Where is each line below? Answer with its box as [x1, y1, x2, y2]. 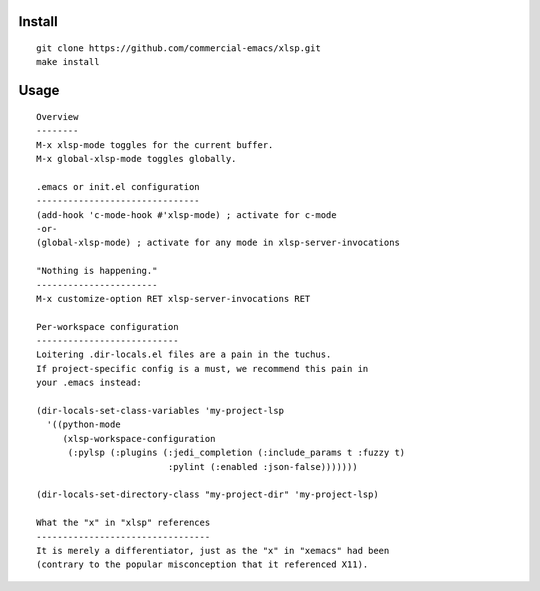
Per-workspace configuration [36, 321, 179, 332]
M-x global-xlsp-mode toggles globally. [36, 153, 237, 164]
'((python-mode [46, 419, 121, 430]
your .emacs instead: [36, 377, 142, 389]
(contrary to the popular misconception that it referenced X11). [36, 559, 369, 570]
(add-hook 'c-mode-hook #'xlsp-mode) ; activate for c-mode [36, 209, 337, 220]
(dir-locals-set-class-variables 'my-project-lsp [36, 405, 285, 417]
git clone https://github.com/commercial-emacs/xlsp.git [36, 43, 322, 54]
